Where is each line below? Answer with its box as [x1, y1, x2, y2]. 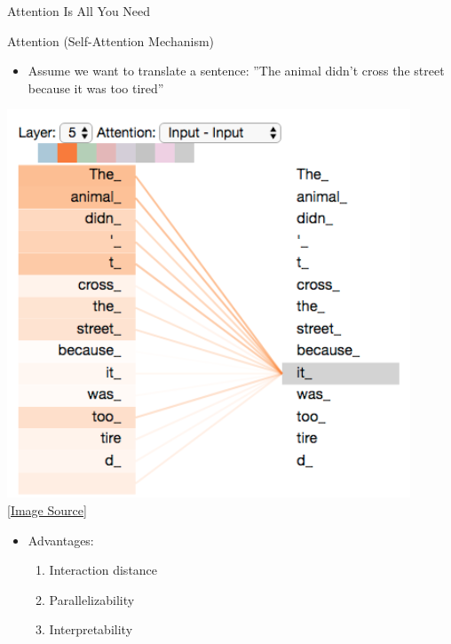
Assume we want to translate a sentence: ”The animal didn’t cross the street [28, 61, 445, 80]
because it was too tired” [28, 78, 164, 97]
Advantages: [28, 530, 94, 549]
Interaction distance [49, 561, 158, 579]
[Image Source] [7, 500, 87, 519]
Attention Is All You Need [7, 2, 151, 20]
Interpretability [49, 620, 133, 639]
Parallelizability [49, 590, 135, 608]
